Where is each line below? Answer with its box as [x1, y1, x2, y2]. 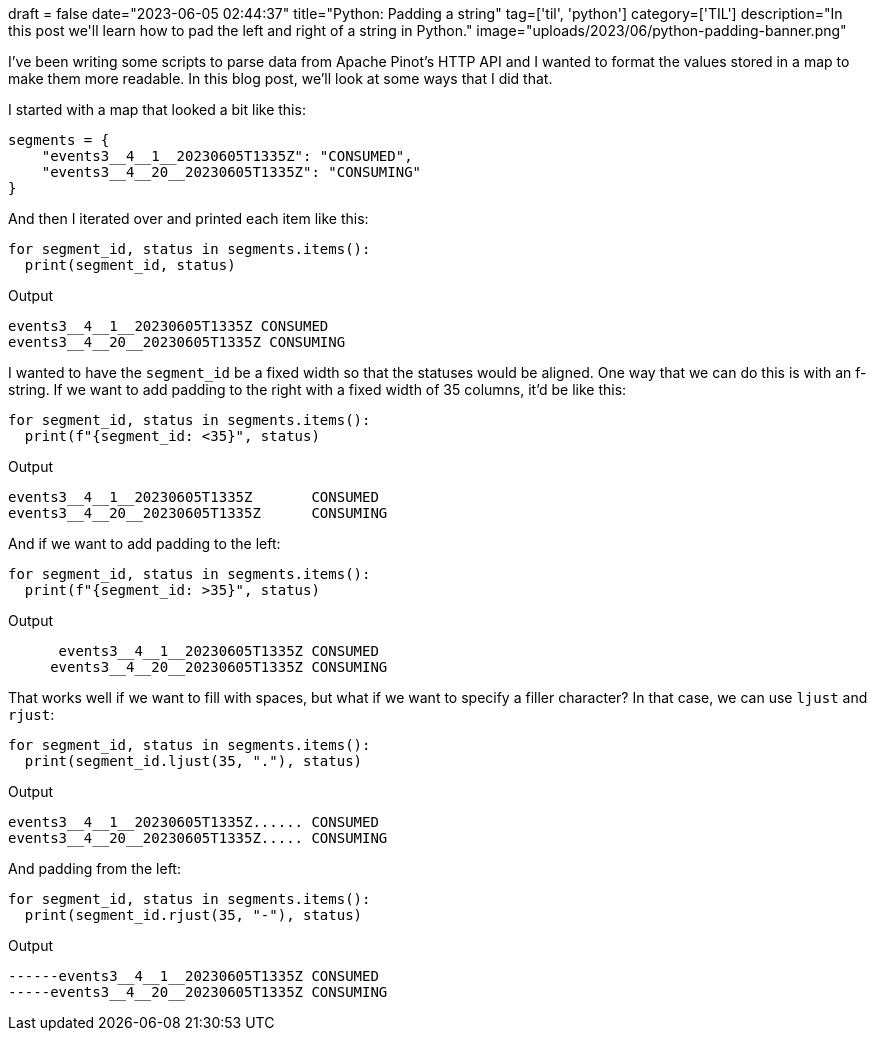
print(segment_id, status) [24, 257, 236, 273]
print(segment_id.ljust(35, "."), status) [24, 753, 363, 769]
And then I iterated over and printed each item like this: [8, 210, 369, 227]
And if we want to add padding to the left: [8, 535, 281, 552]
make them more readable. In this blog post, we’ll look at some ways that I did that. [8, 70, 553, 87]
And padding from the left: [8, 860, 181, 877]
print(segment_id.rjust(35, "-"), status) [24, 907, 363, 923]
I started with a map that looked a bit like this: [8, 101, 306, 118]
